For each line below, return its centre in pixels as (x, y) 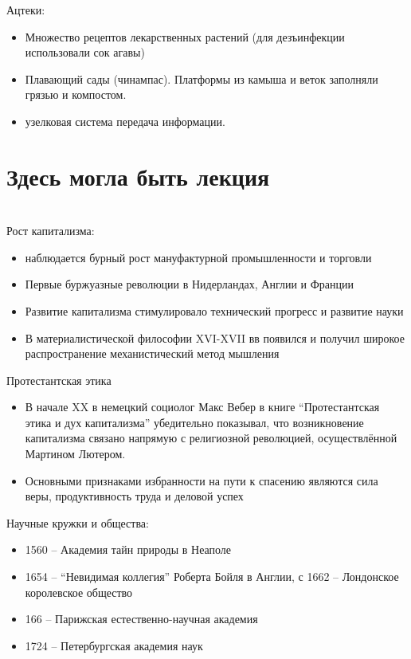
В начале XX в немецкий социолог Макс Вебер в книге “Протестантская (202, 407)
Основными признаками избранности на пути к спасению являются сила (202, 480)
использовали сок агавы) (85, 52)
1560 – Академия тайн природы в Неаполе (128, 549)
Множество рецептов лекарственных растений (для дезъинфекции (185, 36)
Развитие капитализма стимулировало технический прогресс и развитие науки (214, 310)
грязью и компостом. (76, 94)
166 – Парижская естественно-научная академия (141, 619)
